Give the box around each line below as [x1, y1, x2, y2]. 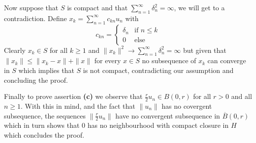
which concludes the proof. [4, 130, 85, 140]
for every [94, 55, 121, 66]
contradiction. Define [4, 13, 67, 23]
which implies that [18, 65, 74, 75]
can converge [207, 55, 246, 66]
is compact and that [67, 2, 128, 12]
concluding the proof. [4, 74, 68, 85]
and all [231, 91, 252, 101]
